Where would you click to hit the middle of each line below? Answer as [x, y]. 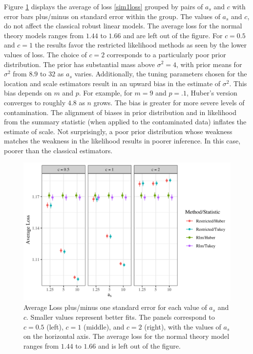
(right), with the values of [183, 326]
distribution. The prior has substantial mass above [79, 64]
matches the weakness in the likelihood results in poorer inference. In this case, [122, 141]
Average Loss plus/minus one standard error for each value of [115, 307]
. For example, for [105, 93]
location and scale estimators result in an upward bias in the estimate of [112, 83]
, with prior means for [209, 64]
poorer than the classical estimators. [58, 150]
